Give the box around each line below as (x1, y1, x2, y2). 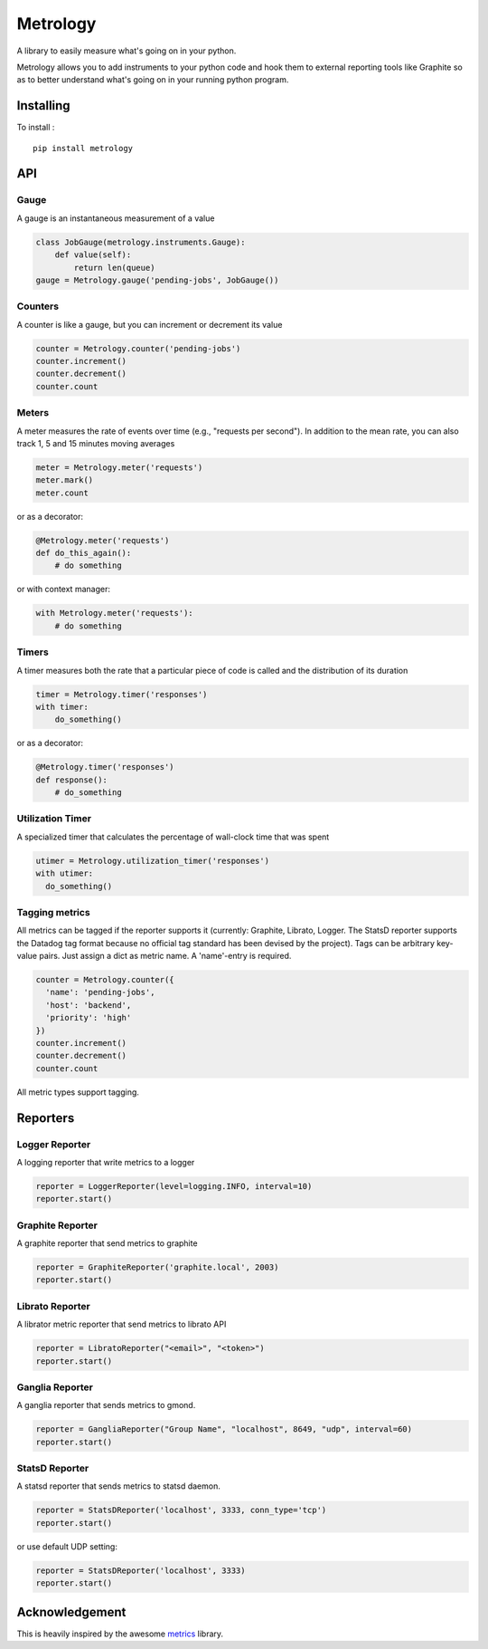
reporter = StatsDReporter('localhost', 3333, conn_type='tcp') (35, 1505, 327, 1516)
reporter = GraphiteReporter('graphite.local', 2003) (35, 1262, 279, 1272)
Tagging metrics (16, 906, 90, 918)
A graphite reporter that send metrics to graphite (16, 1238, 198, 1249)
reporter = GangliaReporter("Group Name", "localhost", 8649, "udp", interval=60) (35, 1424, 413, 1434)
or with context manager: (16, 584, 110, 595)
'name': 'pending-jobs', (45, 987, 155, 998)
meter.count (35, 487, 89, 498)
